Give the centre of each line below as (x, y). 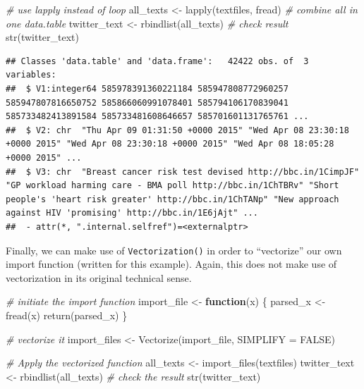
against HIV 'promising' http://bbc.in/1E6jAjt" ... (132, 213)
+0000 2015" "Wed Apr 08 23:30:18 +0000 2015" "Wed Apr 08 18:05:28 (170, 144)
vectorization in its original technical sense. (99, 277)
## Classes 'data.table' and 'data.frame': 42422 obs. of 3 (157, 61)
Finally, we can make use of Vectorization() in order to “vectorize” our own (174, 250)
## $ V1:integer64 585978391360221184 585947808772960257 (147, 88)
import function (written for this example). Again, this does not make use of (171, 264)
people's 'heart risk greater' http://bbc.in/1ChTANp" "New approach (172, 199)
